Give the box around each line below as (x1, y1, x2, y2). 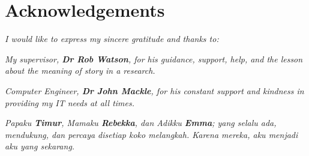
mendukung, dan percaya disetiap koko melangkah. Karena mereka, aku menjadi (5, 128, 298, 140)
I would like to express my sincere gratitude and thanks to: (5, 32, 219, 45)
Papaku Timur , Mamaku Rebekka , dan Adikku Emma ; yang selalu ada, (5, 116, 277, 129)
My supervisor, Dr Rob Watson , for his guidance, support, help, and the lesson (5, 52, 303, 65)
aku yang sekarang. (5, 140, 75, 152)
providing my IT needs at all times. (5, 96, 135, 109)
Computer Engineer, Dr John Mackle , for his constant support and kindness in (5, 84, 304, 97)
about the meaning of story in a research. (5, 64, 155, 77)
